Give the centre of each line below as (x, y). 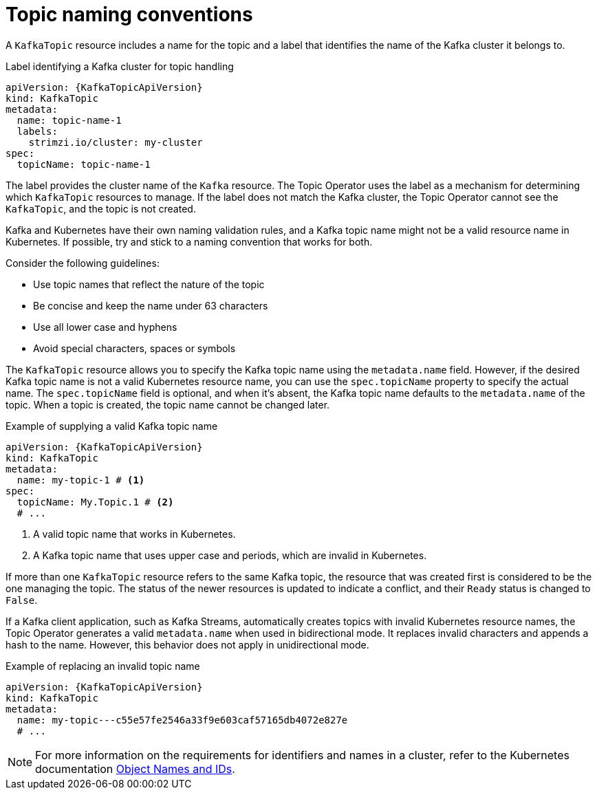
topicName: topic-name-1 (84, 164)
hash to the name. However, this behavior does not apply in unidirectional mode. (187, 644)
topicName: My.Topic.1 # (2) (95, 502)
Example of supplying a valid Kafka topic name (112, 426)
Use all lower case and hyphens (105, 327)
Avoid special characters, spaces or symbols (134, 348)
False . (22, 600)
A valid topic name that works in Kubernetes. (134, 534)
